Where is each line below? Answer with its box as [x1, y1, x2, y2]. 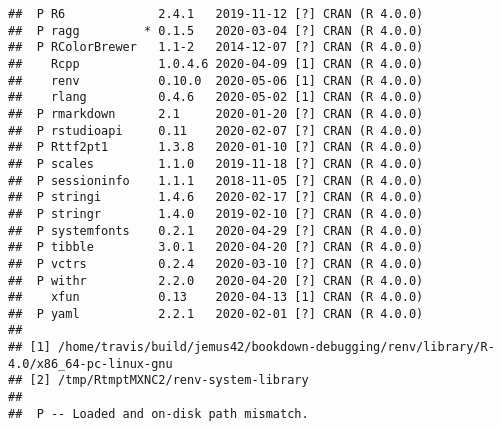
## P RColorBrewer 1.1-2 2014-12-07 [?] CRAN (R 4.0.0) [8, 40, 424, 55]
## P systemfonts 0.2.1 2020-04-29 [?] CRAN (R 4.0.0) [8, 223, 424, 238]
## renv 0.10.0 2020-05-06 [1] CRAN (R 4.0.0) [8, 73, 424, 88]
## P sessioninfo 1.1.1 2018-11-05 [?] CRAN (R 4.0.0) [8, 173, 424, 188]
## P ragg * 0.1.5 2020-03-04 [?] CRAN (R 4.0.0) [8, 23, 424, 38]
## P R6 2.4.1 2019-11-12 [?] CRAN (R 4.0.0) [8, 7, 424, 21]
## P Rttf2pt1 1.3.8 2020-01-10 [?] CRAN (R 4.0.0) [8, 140, 424, 155]
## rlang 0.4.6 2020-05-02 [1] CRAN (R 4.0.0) [8, 90, 424, 105]
